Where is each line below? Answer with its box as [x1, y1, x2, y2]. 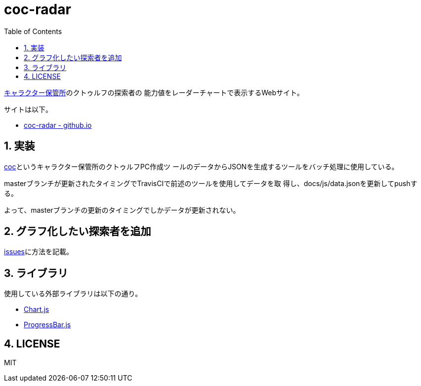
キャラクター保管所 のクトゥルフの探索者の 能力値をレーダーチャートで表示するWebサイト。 [4, 88, 304, 97]
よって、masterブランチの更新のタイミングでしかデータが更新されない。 [4, 205, 240, 214]
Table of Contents [4, 27, 62, 36]
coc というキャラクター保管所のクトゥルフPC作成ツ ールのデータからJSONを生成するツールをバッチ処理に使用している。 [4, 162, 399, 171]
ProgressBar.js [24, 320, 71, 329]
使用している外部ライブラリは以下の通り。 [4, 289, 142, 298]
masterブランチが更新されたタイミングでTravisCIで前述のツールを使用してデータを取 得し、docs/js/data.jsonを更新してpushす [4, 179, 418, 188]
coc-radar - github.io [24, 120, 92, 129]
